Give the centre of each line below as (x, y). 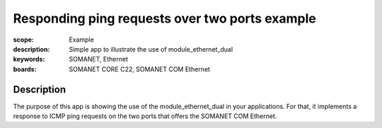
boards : (25, 69)
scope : (24, 40)
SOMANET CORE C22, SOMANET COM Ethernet (139, 69)
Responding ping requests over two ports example (164, 18)
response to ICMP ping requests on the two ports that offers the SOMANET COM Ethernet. (145, 116)
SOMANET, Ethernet (99, 59)
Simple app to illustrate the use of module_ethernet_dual (151, 49)
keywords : (29, 59)
